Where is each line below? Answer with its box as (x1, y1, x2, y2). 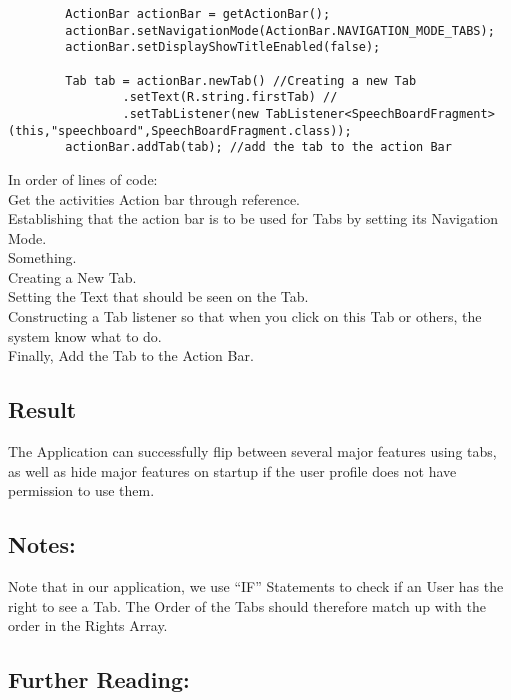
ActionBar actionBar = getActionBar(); (65, 7, 331, 21)
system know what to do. (8, 325, 162, 346)
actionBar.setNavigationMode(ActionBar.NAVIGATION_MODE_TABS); (65, 23, 495, 38)
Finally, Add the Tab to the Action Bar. (8, 345, 254, 366)
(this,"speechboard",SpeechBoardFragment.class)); (8, 123, 352, 138)
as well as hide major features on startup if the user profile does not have (8, 460, 457, 481)
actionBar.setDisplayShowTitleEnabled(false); (65, 40, 381, 55)
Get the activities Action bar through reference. (8, 188, 300, 209)
